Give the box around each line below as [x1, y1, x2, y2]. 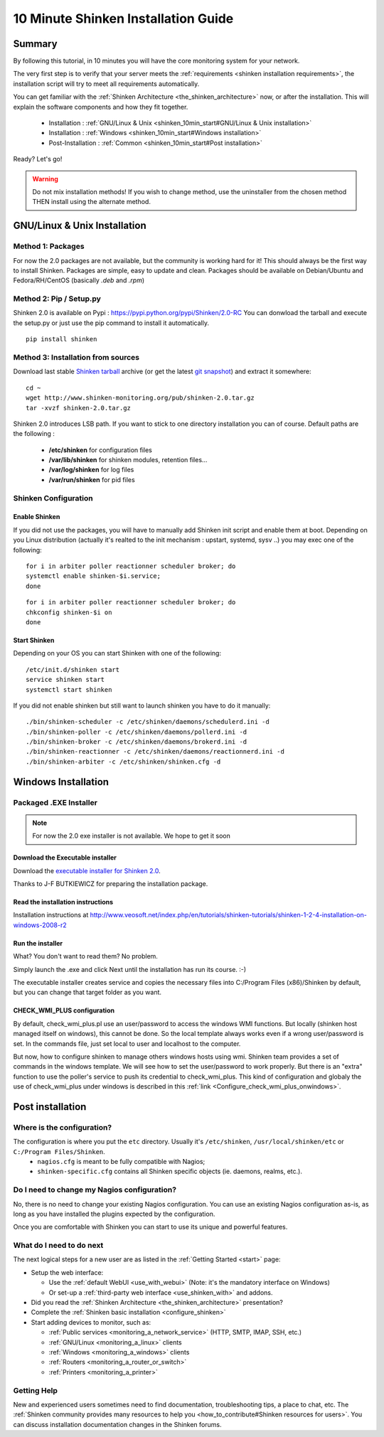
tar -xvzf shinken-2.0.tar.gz [26, 404, 132, 412]
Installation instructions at [13, 911, 89, 919]
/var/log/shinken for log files [48, 466, 134, 474]
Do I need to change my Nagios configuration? [13, 1185, 177, 1195]
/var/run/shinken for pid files [48, 475, 135, 484]
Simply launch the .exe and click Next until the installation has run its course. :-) [13, 965, 247, 973]
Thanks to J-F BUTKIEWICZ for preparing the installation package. [13, 880, 208, 888]
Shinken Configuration [13, 493, 93, 503]
